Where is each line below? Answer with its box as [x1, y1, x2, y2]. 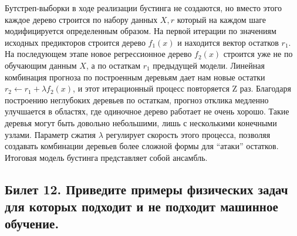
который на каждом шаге [177, 13, 266, 25]
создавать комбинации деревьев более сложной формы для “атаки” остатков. [5, 140, 279, 152]
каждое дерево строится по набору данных [5, 13, 158, 25]
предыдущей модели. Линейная [153, 59, 265, 71]
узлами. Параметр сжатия [5, 128, 96, 140]
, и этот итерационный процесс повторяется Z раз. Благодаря [73, 82, 291, 95]
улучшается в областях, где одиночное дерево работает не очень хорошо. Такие [5, 105, 289, 117]
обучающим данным [5, 59, 77, 71]
